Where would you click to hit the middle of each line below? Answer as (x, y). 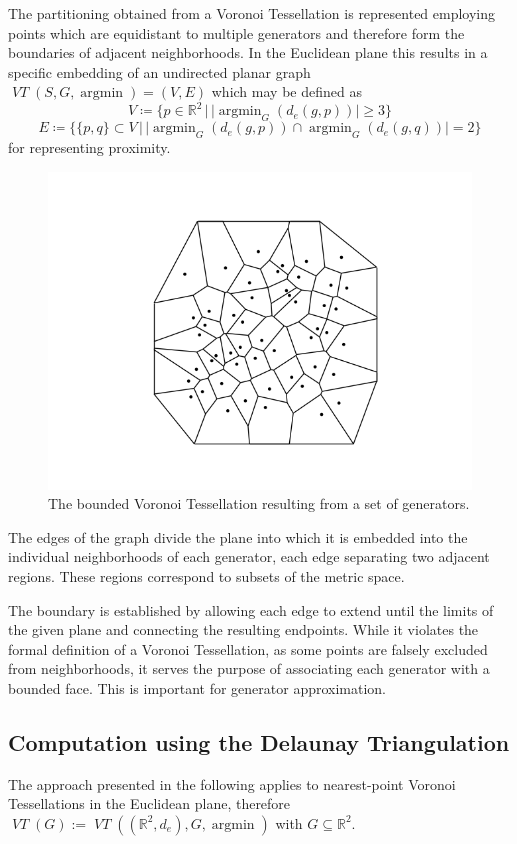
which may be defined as (286, 91)
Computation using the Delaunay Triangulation (259, 741)
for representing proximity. (89, 147)
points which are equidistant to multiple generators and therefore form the (236, 32)
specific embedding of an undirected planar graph (159, 71)
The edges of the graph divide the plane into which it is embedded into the (238, 536)
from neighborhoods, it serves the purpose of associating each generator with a (249, 668)
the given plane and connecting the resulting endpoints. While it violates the (243, 629)
